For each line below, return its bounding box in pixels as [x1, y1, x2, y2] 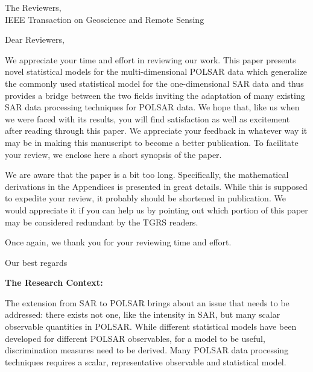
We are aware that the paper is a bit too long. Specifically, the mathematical [5, 168, 289, 181]
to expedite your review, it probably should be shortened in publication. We [5, 192, 286, 204]
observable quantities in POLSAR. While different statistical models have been [5, 320, 297, 333]
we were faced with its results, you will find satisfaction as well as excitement [5, 112, 290, 125]
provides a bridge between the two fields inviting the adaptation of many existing [5, 89, 305, 101]
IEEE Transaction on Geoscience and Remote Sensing [5, 13, 204, 25]
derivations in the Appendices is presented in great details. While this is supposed [5, 180, 308, 192]
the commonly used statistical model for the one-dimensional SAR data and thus [5, 77, 304, 89]
